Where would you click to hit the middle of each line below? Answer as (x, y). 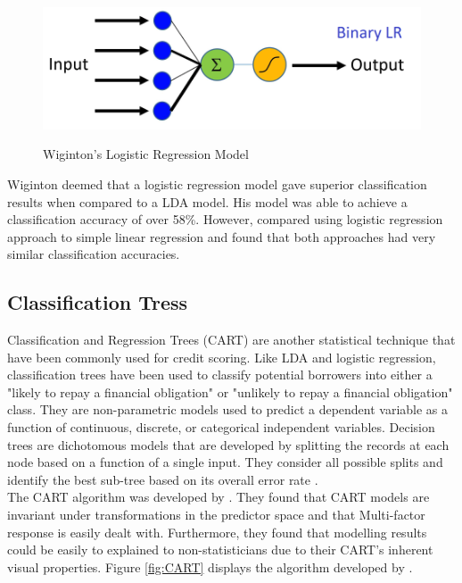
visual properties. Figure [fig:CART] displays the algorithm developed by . (210, 566)
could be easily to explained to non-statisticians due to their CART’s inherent (220, 550)
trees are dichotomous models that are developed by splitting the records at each (228, 444)
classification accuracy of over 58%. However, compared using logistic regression (225, 219)
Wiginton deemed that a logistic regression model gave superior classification (217, 183)
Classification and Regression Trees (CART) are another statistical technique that (231, 340)
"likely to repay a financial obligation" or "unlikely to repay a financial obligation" (230, 391)
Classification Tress (98, 302)
